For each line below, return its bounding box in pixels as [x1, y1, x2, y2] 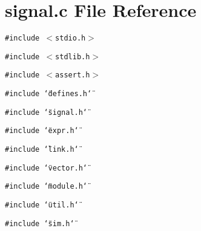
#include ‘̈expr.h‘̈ [5, 126, 79, 135]
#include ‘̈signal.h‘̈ [5, 108, 88, 117]
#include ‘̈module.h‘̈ [5, 182, 88, 191]
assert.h [55, 71, 90, 80]
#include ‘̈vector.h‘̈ [5, 163, 88, 172]
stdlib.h [55, 52, 90, 61]
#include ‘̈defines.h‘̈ [5, 89, 92, 99]
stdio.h [55, 34, 86, 43]
